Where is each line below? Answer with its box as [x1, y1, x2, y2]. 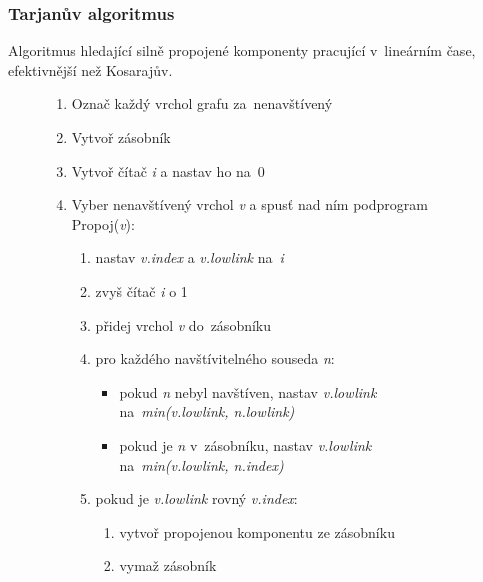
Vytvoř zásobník [71, 127, 171, 147]
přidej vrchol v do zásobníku [95, 314, 272, 335]
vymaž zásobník [119, 555, 217, 576]
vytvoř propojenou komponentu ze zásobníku [119, 521, 395, 542]
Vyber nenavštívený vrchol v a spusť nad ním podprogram [71, 194, 428, 215]
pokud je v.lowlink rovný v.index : [95, 488, 298, 509]
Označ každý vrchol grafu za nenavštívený [71, 93, 333, 114]
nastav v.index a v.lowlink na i [95, 247, 284, 268]
